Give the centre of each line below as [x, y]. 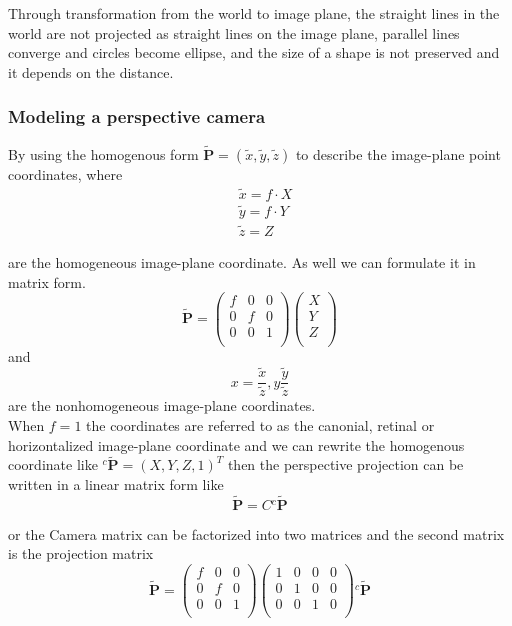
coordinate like [53, 464]
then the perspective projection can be [345, 464]
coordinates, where [65, 173]
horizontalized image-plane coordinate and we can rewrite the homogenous [236, 444]
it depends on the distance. [91, 71]
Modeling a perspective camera [137, 116]
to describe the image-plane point [398, 153]
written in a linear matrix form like [116, 484]
